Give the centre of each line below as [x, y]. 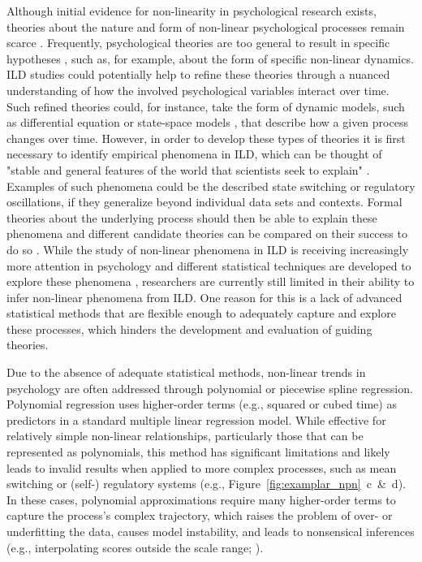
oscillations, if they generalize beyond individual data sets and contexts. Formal [205, 202]
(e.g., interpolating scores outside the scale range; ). [135, 547]
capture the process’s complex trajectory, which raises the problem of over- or [200, 515]
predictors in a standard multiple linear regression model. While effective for [196, 419]
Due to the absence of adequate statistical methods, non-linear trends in [186, 372]
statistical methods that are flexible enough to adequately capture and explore [201, 313]
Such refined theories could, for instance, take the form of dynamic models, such [206, 106]
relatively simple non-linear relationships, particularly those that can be [185, 436]
